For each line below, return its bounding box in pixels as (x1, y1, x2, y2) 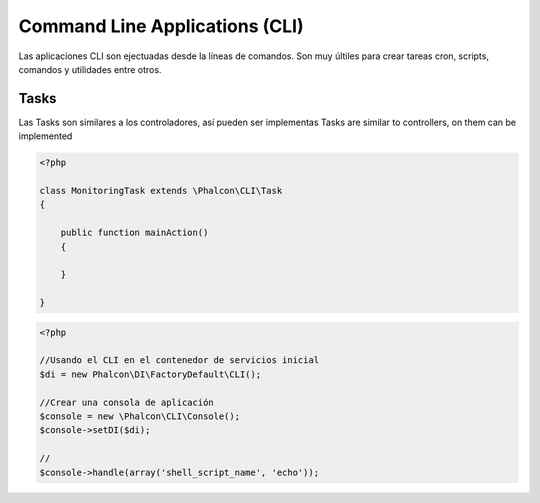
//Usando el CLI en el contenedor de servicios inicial (39, 355, 320, 366)
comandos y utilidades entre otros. (18, 63, 162, 75)
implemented (18, 130, 73, 142)
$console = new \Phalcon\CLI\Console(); (39, 411, 240, 422)
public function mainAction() (60, 227, 209, 239)
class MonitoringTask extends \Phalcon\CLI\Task (39, 185, 283, 196)
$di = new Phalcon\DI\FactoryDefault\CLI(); (39, 368, 262, 380)
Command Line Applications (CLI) (18, 15, 304, 37)
